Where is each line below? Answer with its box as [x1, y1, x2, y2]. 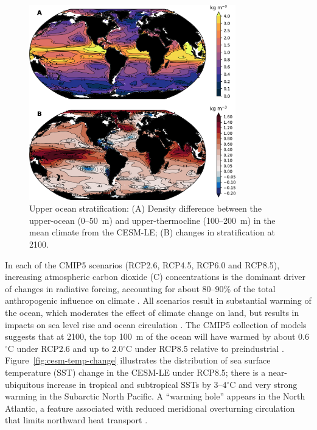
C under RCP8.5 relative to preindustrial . [125, 342, 284, 354]
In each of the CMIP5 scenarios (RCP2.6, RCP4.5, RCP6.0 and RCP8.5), [5, 258, 280, 271]
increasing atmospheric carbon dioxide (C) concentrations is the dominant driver [5, 270, 306, 283]
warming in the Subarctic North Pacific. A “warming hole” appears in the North [5, 390, 305, 403]
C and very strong [229, 378, 298, 390]
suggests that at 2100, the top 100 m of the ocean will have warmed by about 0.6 [5, 330, 309, 343]
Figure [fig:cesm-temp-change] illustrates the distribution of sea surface [5, 354, 271, 367]
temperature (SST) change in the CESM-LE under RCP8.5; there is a [5, 365, 266, 378]
